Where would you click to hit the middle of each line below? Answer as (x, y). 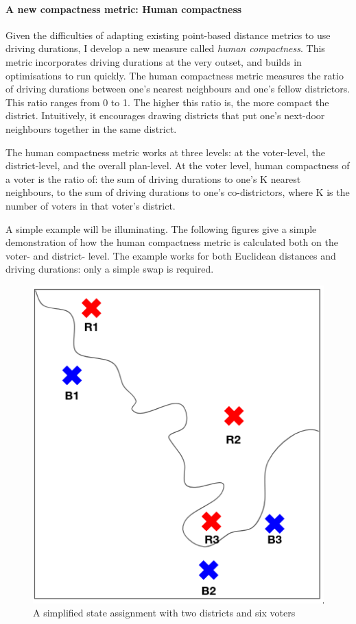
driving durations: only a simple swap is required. (110, 269)
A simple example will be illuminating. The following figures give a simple (161, 228)
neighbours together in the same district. (91, 128)
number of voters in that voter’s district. (91, 205)
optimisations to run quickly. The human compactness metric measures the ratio (175, 75)
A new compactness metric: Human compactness (124, 9)
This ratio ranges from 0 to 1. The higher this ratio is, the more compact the (167, 102)
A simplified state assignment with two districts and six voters (164, 613)
